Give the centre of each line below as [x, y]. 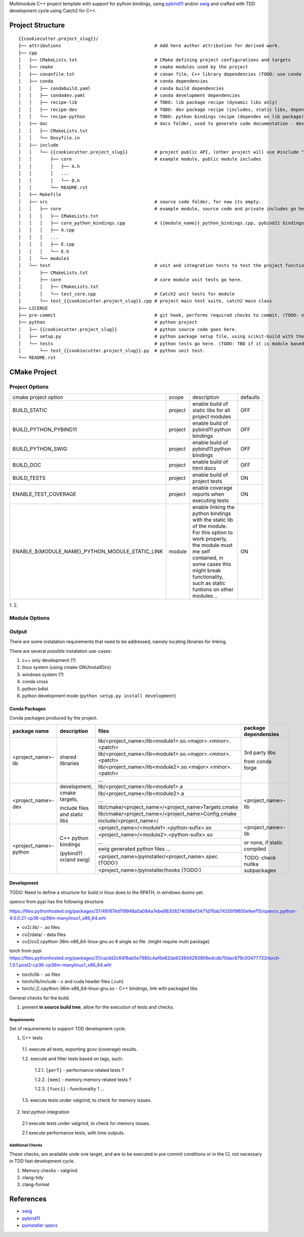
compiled [255, 849]
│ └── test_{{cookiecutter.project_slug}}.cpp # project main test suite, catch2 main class [145, 301]
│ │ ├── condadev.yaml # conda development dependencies [129, 95]
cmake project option [38, 397]
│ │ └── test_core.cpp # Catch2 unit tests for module [127, 294]
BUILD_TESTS [29, 478]
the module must [213, 545]
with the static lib [213, 519]
